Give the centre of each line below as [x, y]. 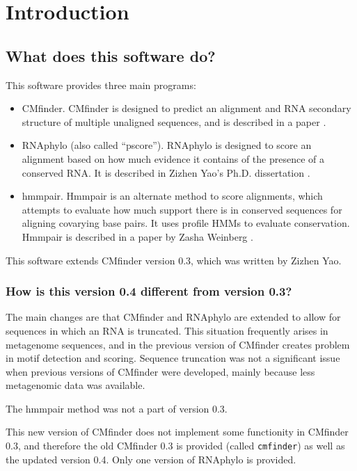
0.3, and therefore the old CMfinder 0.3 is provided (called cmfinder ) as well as [175, 446]
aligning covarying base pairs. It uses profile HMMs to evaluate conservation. [186, 223]
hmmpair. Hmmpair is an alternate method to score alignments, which [172, 196]
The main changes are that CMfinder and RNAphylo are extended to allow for [173, 317]
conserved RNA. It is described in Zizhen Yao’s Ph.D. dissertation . [166, 172]
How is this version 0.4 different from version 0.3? [149, 291]
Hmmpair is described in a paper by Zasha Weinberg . [137, 236]
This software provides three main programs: [101, 85]
